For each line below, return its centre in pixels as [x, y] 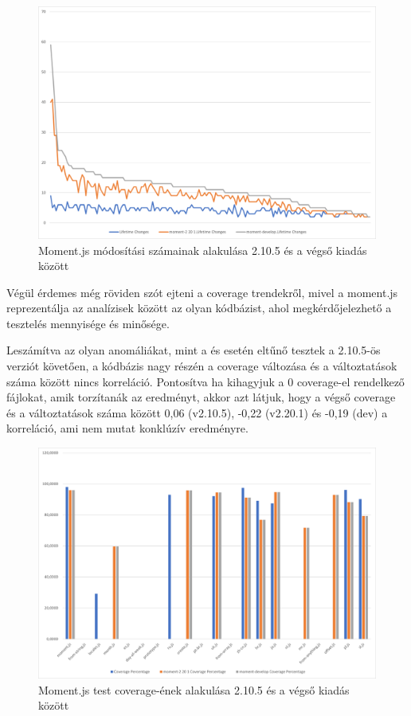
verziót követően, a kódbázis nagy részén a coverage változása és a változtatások [202, 366]
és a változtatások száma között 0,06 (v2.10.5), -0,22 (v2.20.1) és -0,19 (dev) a [197, 412]
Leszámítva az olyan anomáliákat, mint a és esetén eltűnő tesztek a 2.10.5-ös [194, 350]
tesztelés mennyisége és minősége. [88, 323]
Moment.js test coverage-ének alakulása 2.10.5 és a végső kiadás [194, 689]
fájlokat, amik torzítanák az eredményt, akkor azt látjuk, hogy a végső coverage [201, 397]
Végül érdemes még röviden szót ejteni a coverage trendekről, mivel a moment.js [202, 292]
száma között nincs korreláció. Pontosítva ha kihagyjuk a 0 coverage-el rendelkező [205, 381]
